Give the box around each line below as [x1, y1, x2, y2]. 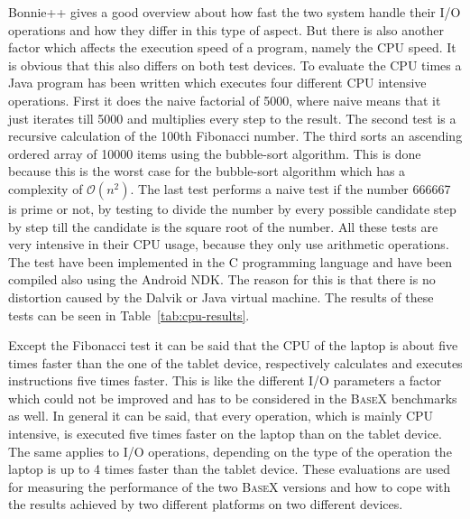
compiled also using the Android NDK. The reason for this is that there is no [8, 270, 436, 289]
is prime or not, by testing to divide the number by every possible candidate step [8, 199, 456, 218]
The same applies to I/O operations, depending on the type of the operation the [8, 441, 452, 460]
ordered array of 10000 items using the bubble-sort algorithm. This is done [8, 144, 421, 162]
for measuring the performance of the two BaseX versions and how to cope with [8, 477, 451, 496]
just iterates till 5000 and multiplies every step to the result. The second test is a [8, 108, 456, 127]
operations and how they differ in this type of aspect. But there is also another [8, 20, 444, 39]
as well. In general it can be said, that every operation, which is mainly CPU [8, 406, 434, 425]
